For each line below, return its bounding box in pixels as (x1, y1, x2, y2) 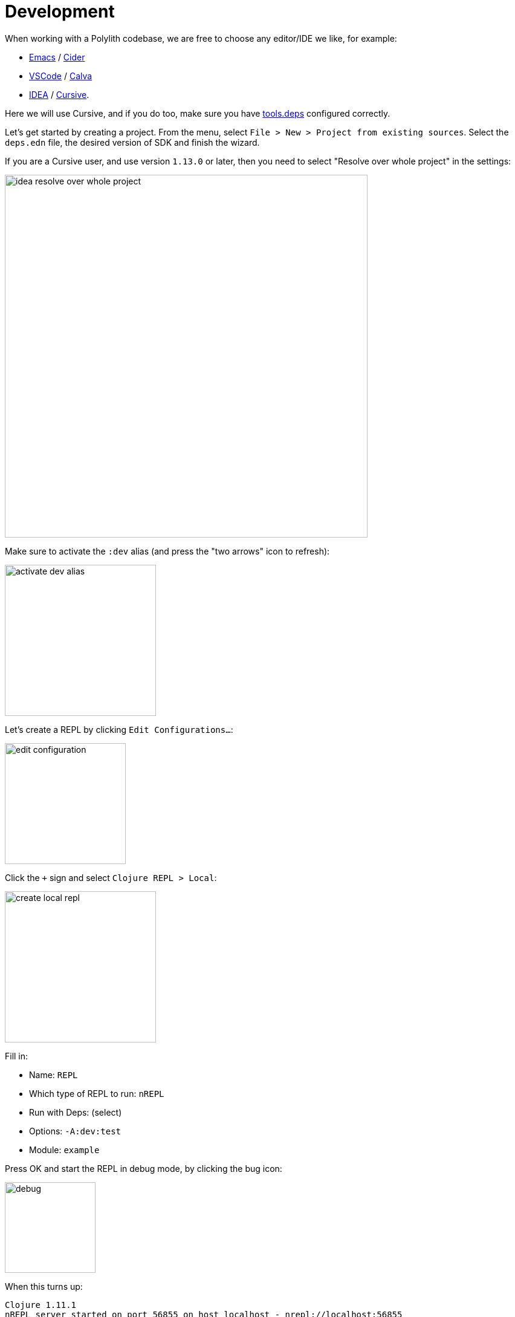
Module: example (29, 1144, 100, 1155)
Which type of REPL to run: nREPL (29, 1088, 164, 1099)
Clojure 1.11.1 (5, 1299, 77, 1310)
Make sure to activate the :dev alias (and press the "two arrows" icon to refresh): (5, 545, 330, 556)
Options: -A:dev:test (29, 1125, 121, 1136)
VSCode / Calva (29, 70, 92, 81)
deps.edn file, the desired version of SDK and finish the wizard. (5, 137, 260, 148)
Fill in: (5, 1050, 28, 1061)
